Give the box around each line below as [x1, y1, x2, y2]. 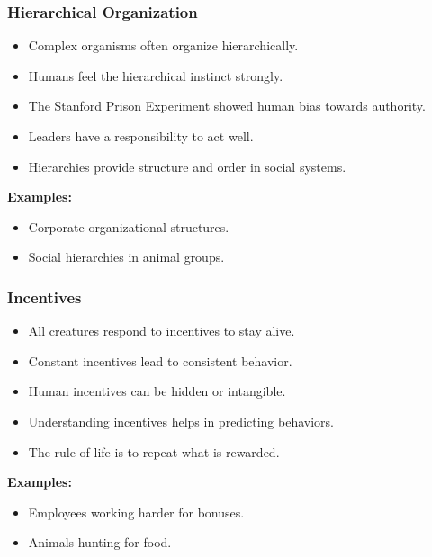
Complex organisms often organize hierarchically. [28, 36, 299, 55]
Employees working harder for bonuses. [28, 502, 245, 521]
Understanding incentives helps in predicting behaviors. [28, 411, 334, 430]
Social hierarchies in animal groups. [28, 247, 225, 266]
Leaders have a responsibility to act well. [28, 127, 254, 145]
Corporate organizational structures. [28, 217, 229, 236]
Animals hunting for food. [28, 533, 172, 552]
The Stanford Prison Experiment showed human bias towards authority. [28, 96, 426, 115]
